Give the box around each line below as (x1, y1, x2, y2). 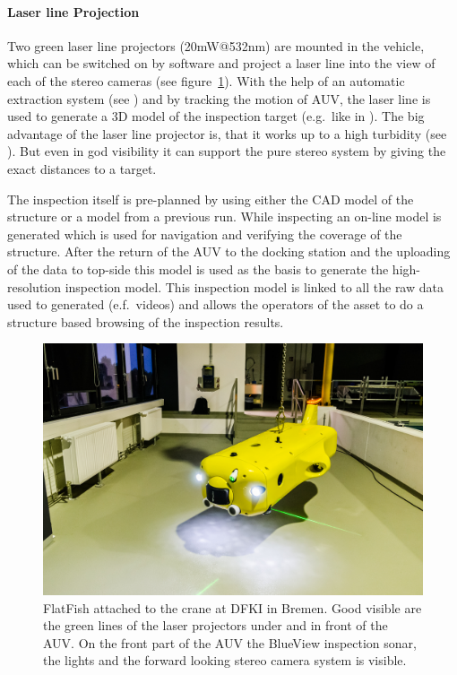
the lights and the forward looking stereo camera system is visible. (43, 651, 407, 670)
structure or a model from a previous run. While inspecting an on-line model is (7, 207, 442, 226)
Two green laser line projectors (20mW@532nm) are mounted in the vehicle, (7, 36, 425, 55)
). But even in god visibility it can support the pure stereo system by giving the (7, 142, 446, 160)
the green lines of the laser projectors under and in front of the (43, 616, 388, 635)
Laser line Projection (7, 2, 140, 21)
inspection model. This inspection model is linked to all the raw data (65, 277, 444, 296)
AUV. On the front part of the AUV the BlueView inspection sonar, (43, 633, 417, 652)
